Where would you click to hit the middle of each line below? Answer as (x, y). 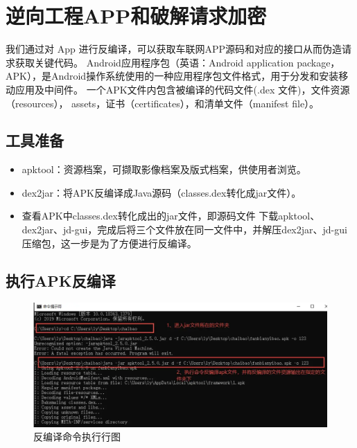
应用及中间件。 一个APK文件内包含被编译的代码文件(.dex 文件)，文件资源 (182, 89)
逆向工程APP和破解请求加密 (136, 16)
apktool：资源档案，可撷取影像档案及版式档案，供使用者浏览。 (164, 169)
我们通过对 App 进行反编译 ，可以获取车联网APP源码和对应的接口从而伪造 (174, 49)
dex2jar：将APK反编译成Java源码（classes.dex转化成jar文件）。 (162, 192)
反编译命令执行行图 (77, 437)
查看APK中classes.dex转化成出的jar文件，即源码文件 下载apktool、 (171, 216)
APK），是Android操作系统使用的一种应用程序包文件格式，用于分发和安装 (172, 76)
